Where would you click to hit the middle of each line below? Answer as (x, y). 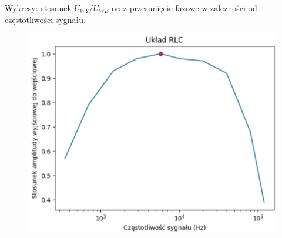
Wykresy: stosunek (38, 8)
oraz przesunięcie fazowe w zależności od (184, 8)
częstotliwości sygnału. (45, 19)
